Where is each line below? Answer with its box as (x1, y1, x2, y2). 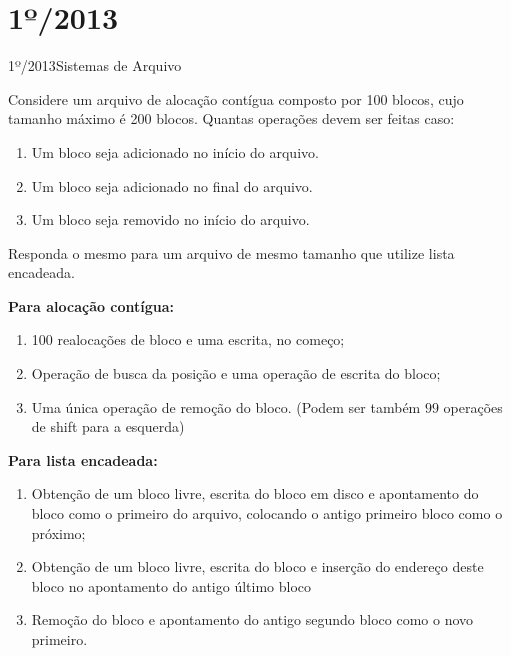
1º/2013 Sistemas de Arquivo (8, 55, 182, 76)
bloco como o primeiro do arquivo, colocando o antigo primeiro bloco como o (31, 503, 503, 524)
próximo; (31, 522, 86, 543)
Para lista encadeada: (8, 449, 158, 470)
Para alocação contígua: (8, 295, 175, 316)
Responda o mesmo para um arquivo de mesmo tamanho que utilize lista (8, 242, 455, 263)
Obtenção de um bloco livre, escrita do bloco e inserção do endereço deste (31, 556, 484, 577)
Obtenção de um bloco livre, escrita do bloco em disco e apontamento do (31, 483, 479, 504)
